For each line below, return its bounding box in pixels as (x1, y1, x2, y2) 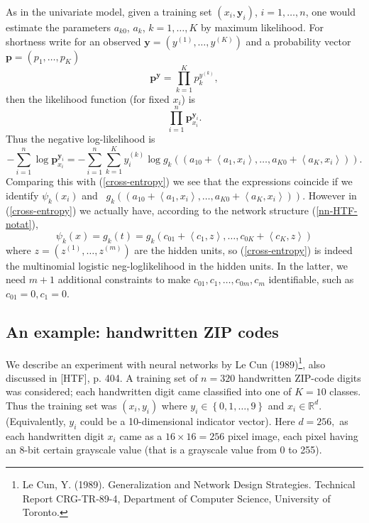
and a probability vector (246, 33, 351, 48)
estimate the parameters (6, 20, 111, 34)
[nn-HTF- (316, 202, 358, 217)
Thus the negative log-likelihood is (6, 131, 155, 146)
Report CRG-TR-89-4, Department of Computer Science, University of (22, 490, 331, 505)
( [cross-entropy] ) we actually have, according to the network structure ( (6, 202, 316, 217)
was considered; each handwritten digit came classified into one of (6, 384, 292, 399)
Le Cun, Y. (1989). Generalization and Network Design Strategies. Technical (22, 476, 356, 491)
